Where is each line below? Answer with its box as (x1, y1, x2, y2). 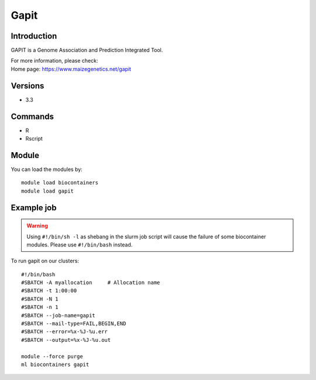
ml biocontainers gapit (21, 361, 90, 368)
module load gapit (21, 187, 74, 194)
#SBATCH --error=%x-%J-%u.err (21, 328, 108, 335)
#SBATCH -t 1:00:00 (21, 287, 77, 294)
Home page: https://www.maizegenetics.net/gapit (11, 65, 132, 73)
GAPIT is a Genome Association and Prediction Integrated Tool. (11, 47, 163, 54)
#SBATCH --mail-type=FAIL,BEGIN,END (21, 320, 126, 327)
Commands (11, 111, 54, 121)
